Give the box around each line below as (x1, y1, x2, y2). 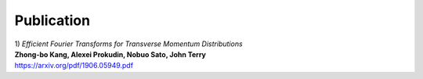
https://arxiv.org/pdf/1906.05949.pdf (14, 61, 133, 70)
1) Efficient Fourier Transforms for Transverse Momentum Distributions (14, 39, 243, 48)
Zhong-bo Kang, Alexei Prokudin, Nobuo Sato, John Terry (14, 49, 207, 59)
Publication (14, 12, 90, 29)
